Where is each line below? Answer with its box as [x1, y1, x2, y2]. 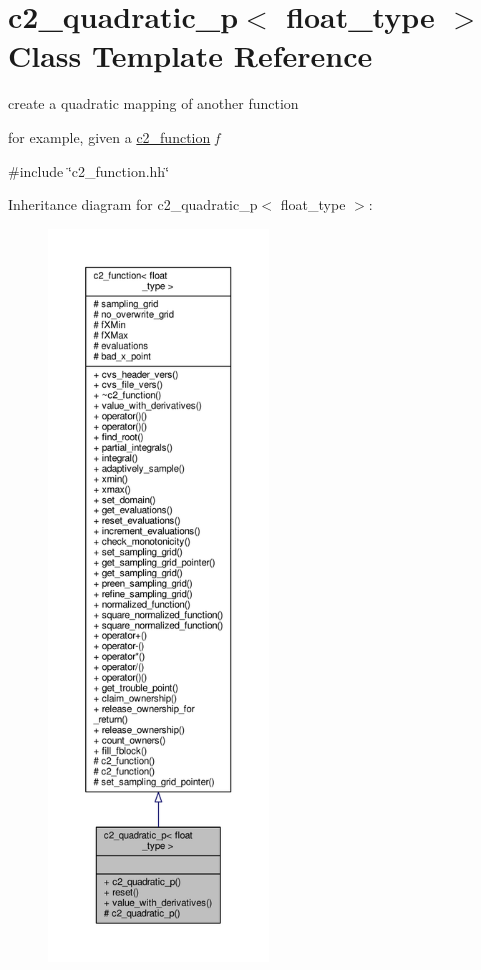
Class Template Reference [8, 35, 373, 76]
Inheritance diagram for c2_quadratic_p [8, 194, 258, 215]
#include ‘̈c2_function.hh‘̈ [8, 160, 170, 181]
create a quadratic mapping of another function [8, 93, 299, 114]
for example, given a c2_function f [8, 126, 220, 147]
